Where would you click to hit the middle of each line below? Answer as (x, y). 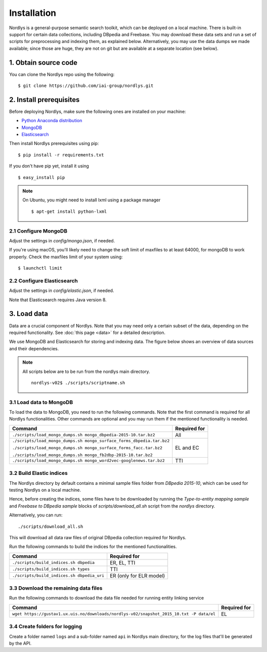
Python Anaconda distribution (52, 121)
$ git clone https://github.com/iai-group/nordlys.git (86, 86)
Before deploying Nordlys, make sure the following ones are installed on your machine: (98, 111)
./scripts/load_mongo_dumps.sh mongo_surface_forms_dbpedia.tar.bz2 (91, 441)
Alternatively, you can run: (36, 515)
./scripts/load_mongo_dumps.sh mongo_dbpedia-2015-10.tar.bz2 (84, 435)
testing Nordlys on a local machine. (45, 490)
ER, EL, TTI (122, 562)
